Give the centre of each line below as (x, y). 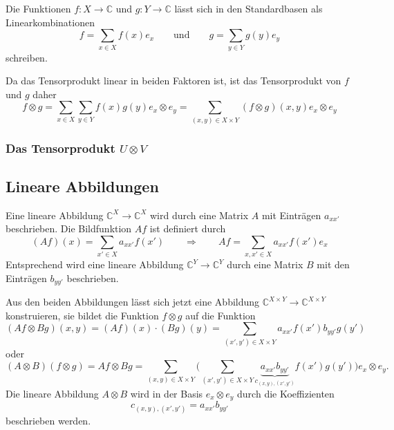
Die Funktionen (38, 8)
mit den (333, 264)
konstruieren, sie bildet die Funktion (82, 315)
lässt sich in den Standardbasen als (248, 8)
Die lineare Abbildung (52, 393)
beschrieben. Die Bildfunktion (69, 228)
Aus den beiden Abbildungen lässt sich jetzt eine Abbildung (133, 302)
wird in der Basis (167, 393)
